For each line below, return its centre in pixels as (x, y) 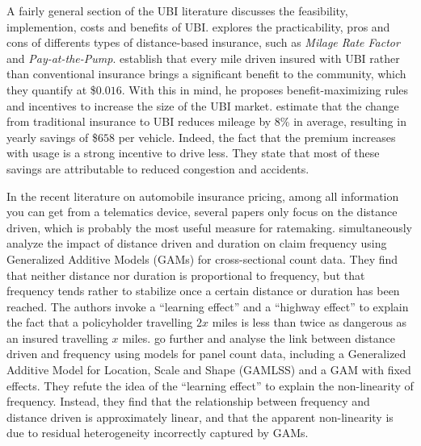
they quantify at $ (51, 89)
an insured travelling (57, 338)
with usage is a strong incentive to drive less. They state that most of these (193, 153)
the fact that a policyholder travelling (100, 322)
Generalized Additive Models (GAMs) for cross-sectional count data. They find (202, 258)
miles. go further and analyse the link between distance (259, 338)
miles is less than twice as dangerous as (309, 322)
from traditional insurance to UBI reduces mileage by (139, 121)
